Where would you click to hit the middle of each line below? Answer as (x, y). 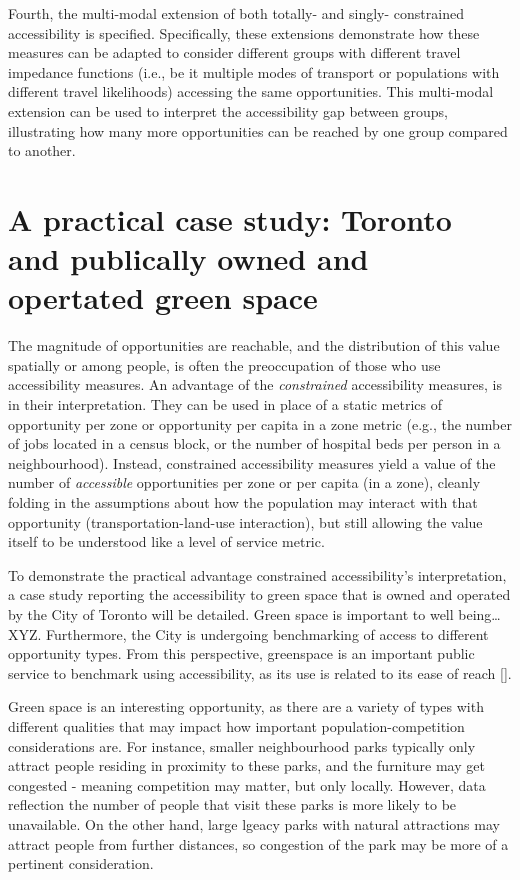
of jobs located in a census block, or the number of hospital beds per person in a (254, 443)
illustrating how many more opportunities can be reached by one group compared (258, 130)
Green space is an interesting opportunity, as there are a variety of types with (246, 706)
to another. (42, 150)
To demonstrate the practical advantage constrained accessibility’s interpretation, (257, 574)
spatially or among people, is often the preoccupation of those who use (224, 364)
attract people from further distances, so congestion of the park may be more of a (258, 843)
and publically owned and (188, 258)
